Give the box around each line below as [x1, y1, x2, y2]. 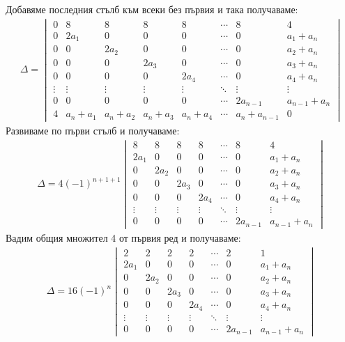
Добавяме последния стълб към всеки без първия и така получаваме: [6, 2, 298, 16]
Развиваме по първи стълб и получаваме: [6, 123, 180, 137]
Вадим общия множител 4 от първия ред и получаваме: [6, 231, 241, 245]
